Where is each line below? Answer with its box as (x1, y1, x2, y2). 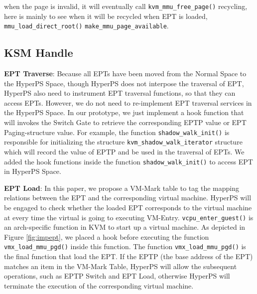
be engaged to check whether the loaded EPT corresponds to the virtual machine (4, 202, 252, 213)
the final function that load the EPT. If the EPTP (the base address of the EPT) (4, 251, 253, 262)
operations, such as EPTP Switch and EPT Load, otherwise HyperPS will (4, 271, 230, 281)
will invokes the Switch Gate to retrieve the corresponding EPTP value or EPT (4, 117, 247, 128)
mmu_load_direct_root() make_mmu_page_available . (4, 20, 169, 31)
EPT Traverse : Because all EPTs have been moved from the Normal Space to (4, 68, 247, 79)
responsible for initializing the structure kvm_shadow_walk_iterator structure (4, 137, 243, 147)
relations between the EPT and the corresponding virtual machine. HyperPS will (4, 192, 252, 203)
